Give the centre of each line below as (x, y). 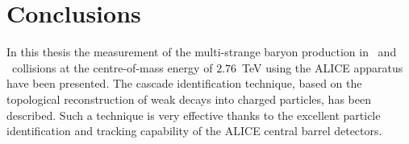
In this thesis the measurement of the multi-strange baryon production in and (202, 52)
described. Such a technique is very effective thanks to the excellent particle (194, 115)
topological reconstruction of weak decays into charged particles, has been (189, 99)
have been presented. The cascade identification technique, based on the (184, 83)
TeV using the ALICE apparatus (323, 67)
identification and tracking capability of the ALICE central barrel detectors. (194, 131)
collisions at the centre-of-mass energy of (112, 67)
